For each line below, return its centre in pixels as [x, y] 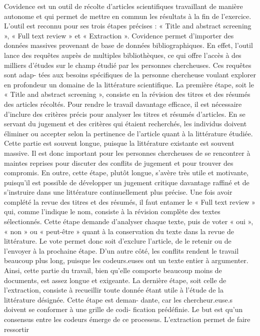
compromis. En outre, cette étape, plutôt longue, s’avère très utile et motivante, [126, 172]
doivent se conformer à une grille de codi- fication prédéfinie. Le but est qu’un [123, 309]
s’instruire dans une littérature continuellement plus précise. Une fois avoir [118, 192]
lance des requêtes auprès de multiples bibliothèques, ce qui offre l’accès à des [123, 55]
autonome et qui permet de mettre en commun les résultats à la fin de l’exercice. [128, 16]
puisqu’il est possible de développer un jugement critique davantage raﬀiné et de [127, 182]
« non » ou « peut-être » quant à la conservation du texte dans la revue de [119, 231]
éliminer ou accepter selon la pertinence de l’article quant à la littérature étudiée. [128, 133]
